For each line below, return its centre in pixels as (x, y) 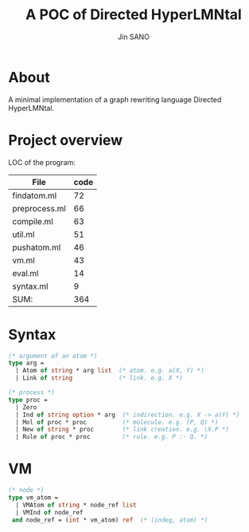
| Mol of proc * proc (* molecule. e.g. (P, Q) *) (117, 422)
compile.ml (33, 221)
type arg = (26, 363)
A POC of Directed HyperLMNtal (134, 15)
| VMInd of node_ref (49, 512)
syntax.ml (31, 286)
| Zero (26, 407)
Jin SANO (134, 37)
